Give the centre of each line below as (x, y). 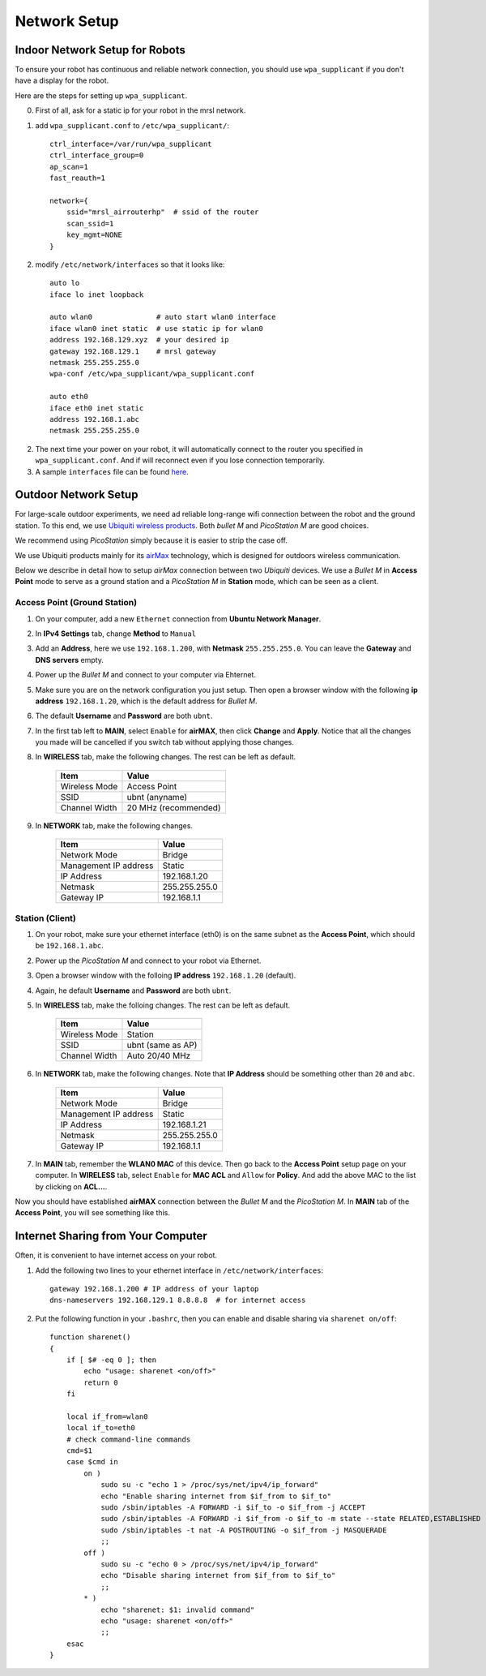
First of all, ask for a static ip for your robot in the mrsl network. (141, 110)
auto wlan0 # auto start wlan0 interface (163, 317)
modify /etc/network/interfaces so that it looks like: (130, 264)
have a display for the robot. (62, 80)
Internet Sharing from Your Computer (111, 1236)
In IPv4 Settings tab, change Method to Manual (116, 634)
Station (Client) (46, 918)
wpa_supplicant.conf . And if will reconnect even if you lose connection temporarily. (180, 460)
